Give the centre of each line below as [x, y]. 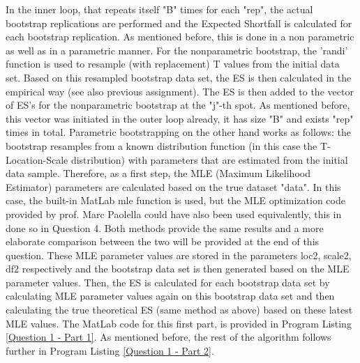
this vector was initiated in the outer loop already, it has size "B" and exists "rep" [180, 118]
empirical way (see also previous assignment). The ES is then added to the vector [180, 91]
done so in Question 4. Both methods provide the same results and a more [165, 227]
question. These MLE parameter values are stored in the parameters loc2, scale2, [179, 255]
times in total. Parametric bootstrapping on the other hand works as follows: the [179, 132]
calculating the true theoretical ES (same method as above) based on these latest [179, 310]
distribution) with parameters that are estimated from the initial [209, 159]
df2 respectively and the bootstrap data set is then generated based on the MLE [178, 269]
